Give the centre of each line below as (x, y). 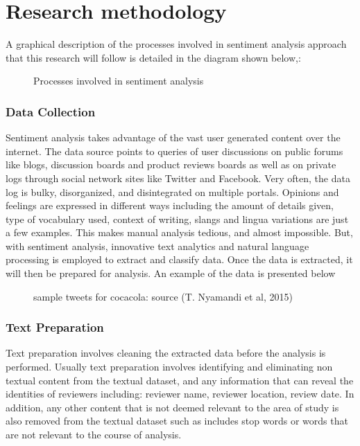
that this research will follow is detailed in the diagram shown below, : (153, 57)
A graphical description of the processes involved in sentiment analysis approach (176, 44)
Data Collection (51, 111)
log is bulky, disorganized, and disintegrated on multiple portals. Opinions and (172, 191)
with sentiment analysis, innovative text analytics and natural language (157, 246)
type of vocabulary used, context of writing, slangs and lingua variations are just (177, 218)
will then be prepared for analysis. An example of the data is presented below (171, 273)
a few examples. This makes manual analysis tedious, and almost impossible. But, (179, 232)
